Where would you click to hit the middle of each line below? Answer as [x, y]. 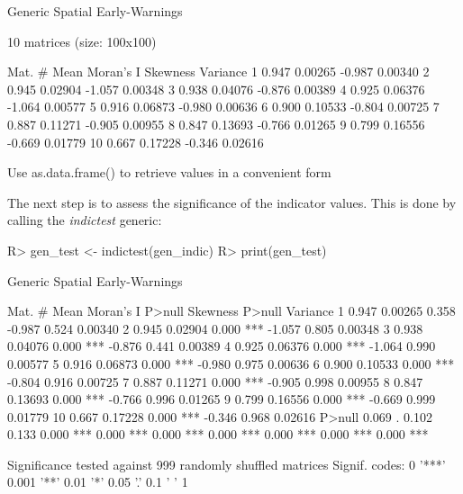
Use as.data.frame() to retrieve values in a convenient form [169, 172]
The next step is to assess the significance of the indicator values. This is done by [232, 202]
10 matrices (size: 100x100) [82, 41]
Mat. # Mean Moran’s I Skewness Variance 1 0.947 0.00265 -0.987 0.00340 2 [218, 72]
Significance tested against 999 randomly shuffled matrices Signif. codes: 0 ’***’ [227, 464]
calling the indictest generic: [85, 220]
